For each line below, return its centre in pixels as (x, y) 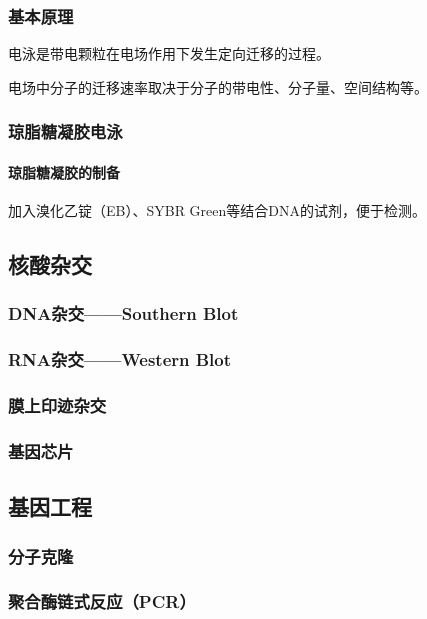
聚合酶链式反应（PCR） (102, 601)
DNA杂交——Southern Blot (123, 313)
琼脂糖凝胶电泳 (65, 131)
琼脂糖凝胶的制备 (64, 171)
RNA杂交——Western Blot (120, 359)
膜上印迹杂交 (57, 405)
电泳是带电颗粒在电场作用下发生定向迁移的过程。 (169, 53)
